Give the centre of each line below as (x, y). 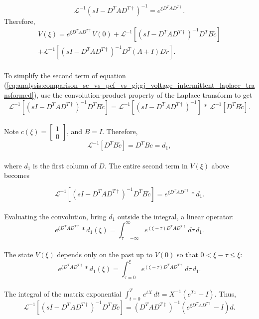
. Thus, (225, 293)
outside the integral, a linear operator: (176, 216)
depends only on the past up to (105, 254)
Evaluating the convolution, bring (55, 216)
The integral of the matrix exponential (63, 293)
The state (19, 254)
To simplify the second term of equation (65, 75)
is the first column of (65, 165)
